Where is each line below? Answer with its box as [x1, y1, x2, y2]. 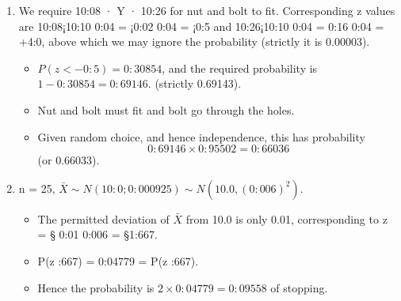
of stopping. [270, 279, 328, 295]
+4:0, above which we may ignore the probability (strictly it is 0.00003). [18, 33, 370, 50]
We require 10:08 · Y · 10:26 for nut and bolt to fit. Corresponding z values [18, 2, 395, 18]
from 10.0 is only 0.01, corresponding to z [185, 210, 388, 227]
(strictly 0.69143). [155, 75, 242, 92]
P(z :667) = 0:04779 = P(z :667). [37, 252, 199, 269]
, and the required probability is [162, 59, 318, 76]
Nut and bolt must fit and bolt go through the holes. [37, 101, 295, 118]
